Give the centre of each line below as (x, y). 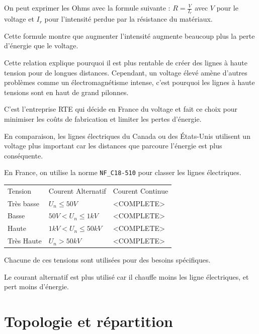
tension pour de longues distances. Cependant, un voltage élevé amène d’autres (126, 72)
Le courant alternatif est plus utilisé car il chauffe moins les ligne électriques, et (126, 276)
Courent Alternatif (77, 190)
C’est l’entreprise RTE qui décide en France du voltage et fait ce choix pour (121, 109)
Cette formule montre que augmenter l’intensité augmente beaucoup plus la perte (129, 35)
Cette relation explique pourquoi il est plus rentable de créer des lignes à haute (126, 63)
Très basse (23, 203)
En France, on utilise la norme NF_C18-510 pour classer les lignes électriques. (123, 172)
